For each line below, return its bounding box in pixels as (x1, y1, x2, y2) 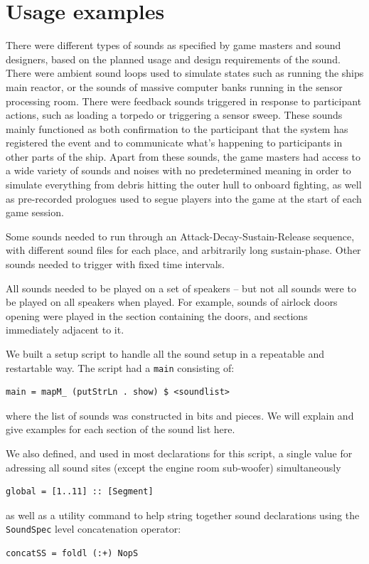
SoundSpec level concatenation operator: (6, 521, 181, 536)
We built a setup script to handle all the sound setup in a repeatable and (6, 346, 325, 361)
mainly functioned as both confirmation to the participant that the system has (6, 121, 348, 136)
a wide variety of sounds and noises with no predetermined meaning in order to (6, 163, 351, 178)
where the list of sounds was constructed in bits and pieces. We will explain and (6, 408, 354, 422)
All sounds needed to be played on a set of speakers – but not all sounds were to (6, 280, 356, 295)
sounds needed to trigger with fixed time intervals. (6, 257, 225, 272)
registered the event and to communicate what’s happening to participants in (6, 135, 343, 150)
